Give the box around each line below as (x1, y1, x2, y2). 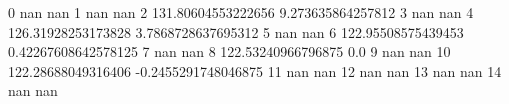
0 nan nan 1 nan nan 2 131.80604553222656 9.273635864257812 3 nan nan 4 (8, 2, 474, 22)
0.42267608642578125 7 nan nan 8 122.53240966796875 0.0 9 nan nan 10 (8, 41, 451, 62)
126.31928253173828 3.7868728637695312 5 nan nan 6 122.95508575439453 (8, 21, 464, 42)
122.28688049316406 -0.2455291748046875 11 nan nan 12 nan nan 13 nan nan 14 (8, 60, 502, 81)
